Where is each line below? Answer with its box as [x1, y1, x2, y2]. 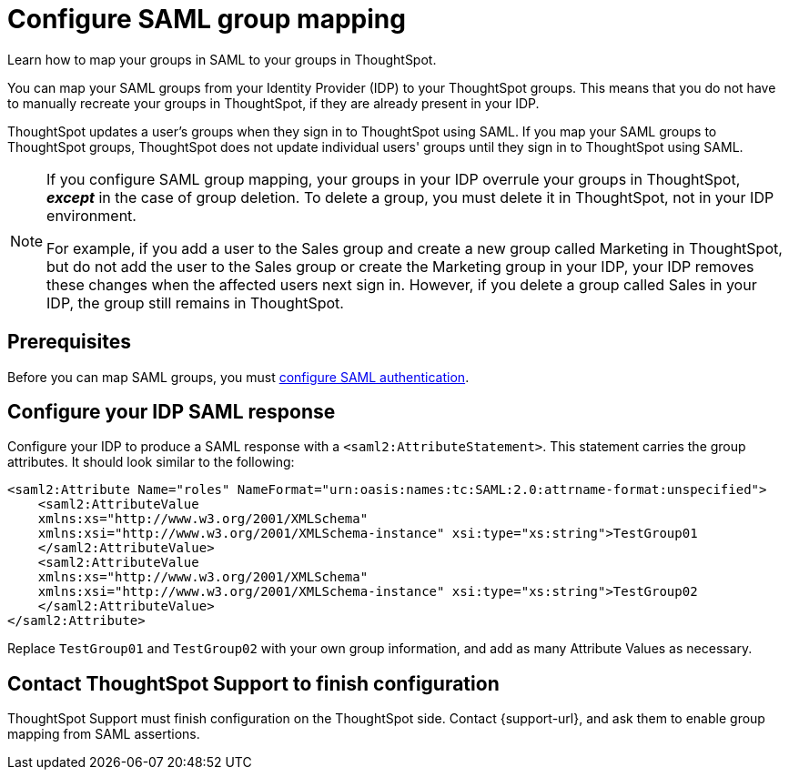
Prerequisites [7, 330, 131, 354]
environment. [46, 206, 137, 225]
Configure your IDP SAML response [7, 400, 336, 424]
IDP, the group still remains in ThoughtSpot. [46, 293, 344, 312]
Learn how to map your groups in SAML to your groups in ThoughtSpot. [7, 51, 437, 67]
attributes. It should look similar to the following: [7, 454, 295, 470]
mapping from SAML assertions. [7, 726, 200, 742]
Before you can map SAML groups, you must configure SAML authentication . [7, 368, 470, 385]
